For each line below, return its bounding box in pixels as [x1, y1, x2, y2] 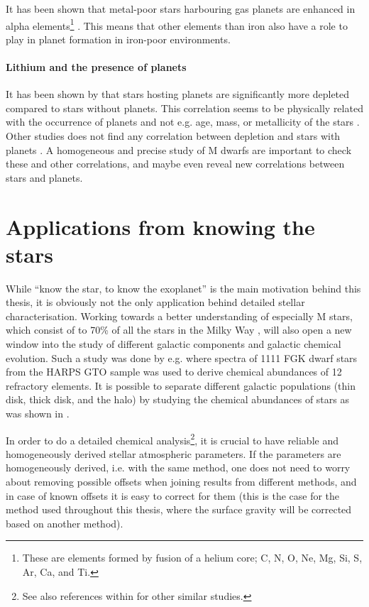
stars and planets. [6, 170, 83, 185]
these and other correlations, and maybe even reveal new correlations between [6, 156, 345, 171]
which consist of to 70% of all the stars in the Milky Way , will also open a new [6, 322, 352, 337]
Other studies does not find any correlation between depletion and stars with [6, 128, 341, 143]
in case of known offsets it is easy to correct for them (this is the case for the [6, 488, 340, 503]
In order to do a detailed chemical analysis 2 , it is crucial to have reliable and [6, 430, 338, 447]
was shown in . [6, 406, 70, 421]
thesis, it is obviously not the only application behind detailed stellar [6, 295, 305, 310]
